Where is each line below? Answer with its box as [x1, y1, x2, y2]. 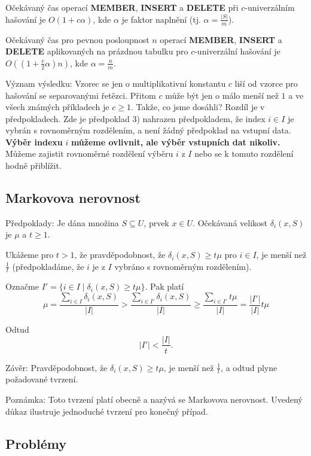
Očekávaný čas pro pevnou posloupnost [5, 33, 150, 45]
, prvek [144, 216, 169, 229]
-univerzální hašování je [194, 45, 280, 57]
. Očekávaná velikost [193, 216, 268, 229]
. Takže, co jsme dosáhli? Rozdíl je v [130, 101, 265, 113]
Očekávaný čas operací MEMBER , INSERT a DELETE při [5, 1, 239, 13]
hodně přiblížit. [5, 159, 62, 172]
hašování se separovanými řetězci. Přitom [5, 89, 156, 101]
